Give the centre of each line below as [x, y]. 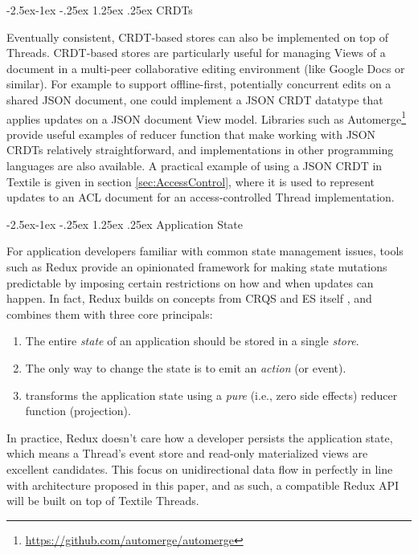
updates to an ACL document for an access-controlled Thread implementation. [201, 197]
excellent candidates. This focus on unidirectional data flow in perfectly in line [200, 468]
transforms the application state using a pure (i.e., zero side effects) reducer [211, 395]
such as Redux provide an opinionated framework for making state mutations [197, 266]
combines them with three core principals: [110, 314]
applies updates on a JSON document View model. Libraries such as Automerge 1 [207, 117]
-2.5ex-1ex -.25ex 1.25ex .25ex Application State [125, 224]
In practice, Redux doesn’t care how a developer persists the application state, [200, 437]
